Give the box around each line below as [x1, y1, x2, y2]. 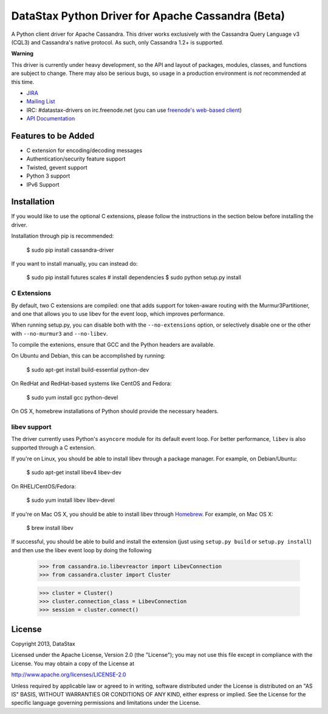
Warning [11, 50, 33, 57]
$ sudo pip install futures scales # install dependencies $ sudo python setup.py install [26, 274, 241, 281]
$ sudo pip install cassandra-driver [26, 246, 114, 254]
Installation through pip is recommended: [11, 232, 114, 240]
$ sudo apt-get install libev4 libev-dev [26, 469, 121, 476]
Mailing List [26, 98, 55, 105]
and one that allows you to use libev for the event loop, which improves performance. [11, 310, 225, 317]
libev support [11, 423, 52, 431]
